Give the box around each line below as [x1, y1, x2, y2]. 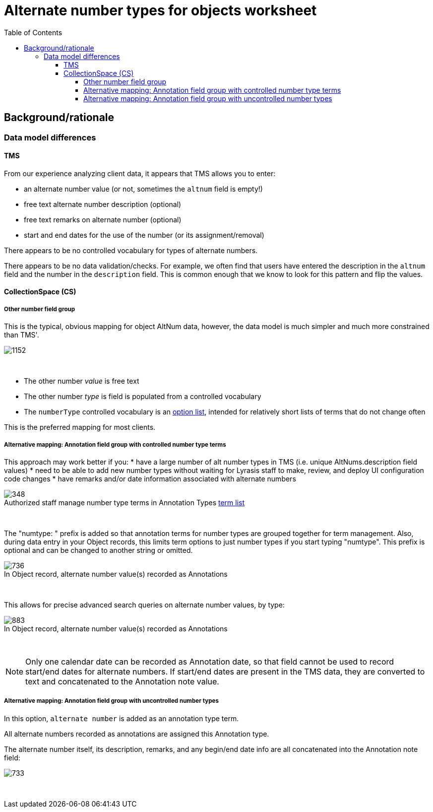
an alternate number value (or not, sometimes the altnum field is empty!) [24, 184, 263, 193]
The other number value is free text [24, 377, 139, 386]
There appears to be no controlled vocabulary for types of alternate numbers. [4, 246, 258, 255]
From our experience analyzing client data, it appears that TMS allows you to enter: [4, 169, 276, 178]
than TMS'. [4, 331, 39, 339]
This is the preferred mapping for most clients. [4, 423, 156, 432]
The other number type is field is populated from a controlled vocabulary [24, 392, 261, 401]
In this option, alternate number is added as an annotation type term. [4, 714, 239, 723]
